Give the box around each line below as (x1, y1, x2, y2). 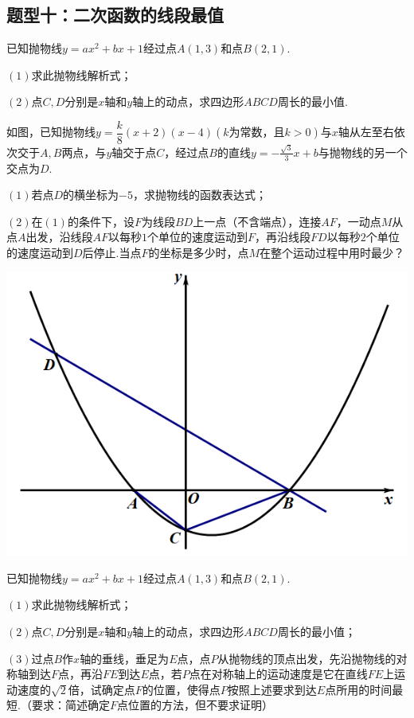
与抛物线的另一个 (318, 143, 408, 160)
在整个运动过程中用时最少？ (260, 244, 405, 260)
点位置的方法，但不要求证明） (116, 697, 273, 713)
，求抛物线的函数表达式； (132, 186, 267, 203)
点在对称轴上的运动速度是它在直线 (189, 665, 368, 682)
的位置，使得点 (142, 681, 221, 697)
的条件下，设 (67, 213, 135, 229)
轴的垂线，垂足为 (80, 650, 170, 666)
